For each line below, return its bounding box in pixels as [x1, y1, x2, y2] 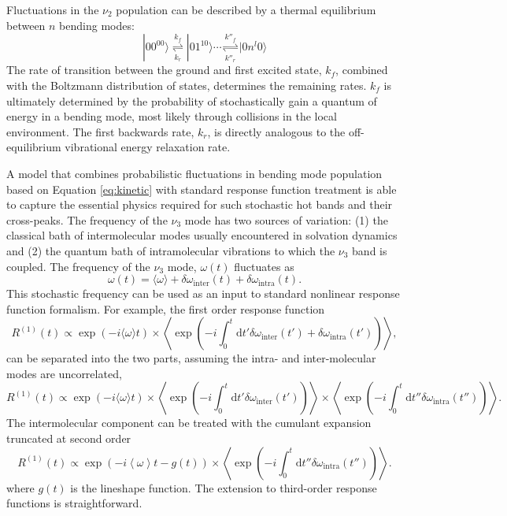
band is [352, 242, 387, 258]
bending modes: [59, 17, 135, 33]
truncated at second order [6, 430, 131, 447]
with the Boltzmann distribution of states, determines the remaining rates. [6, 76, 367, 93]
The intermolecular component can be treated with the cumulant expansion [6, 414, 372, 431]
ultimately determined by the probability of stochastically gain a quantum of [6, 92, 377, 109]
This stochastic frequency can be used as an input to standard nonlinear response [6, 285, 400, 302]
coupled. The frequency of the [6, 258, 150, 274]
